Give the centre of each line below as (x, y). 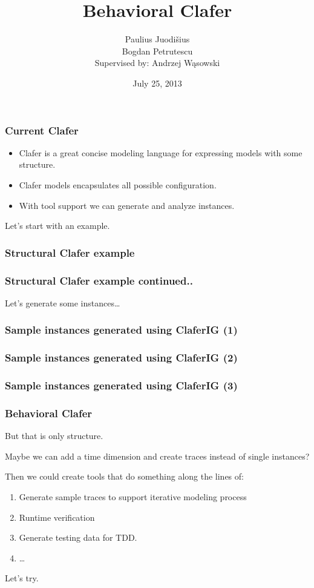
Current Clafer (42, 130)
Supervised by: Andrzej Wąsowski (157, 63)
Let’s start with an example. (57, 226)
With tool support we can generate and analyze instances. (127, 205)
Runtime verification (57, 517)
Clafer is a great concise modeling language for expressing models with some (161, 152)
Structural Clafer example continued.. (99, 280)
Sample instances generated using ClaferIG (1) (121, 330)
